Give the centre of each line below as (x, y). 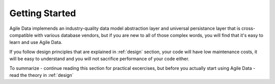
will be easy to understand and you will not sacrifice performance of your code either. (99, 59)
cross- (248, 28)
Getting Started (43, 13)
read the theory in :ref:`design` (42, 75)
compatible (21, 35)
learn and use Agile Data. (36, 43)
